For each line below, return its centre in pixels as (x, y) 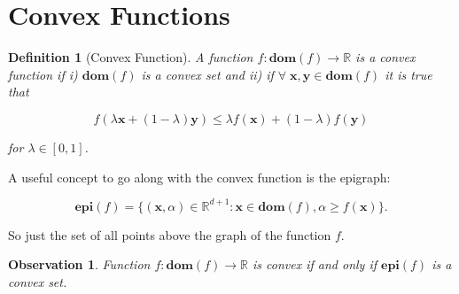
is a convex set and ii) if (207, 74)
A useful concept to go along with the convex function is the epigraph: (199, 177)
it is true (408, 74)
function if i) (43, 74)
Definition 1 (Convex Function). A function (131, 57)
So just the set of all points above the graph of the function (170, 234)
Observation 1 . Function (79, 264)
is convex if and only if (315, 264)
